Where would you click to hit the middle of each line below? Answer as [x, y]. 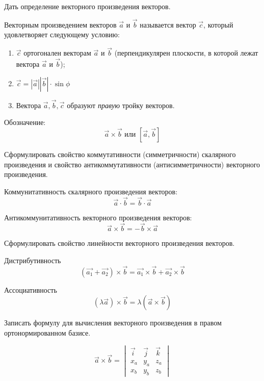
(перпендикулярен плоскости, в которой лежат [186, 53]
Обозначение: [25, 122]
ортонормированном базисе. [47, 333]
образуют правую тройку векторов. [121, 105]
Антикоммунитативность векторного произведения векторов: [98, 217]
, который [218, 24]
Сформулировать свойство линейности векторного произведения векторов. [120, 243]
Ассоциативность [31, 289]
